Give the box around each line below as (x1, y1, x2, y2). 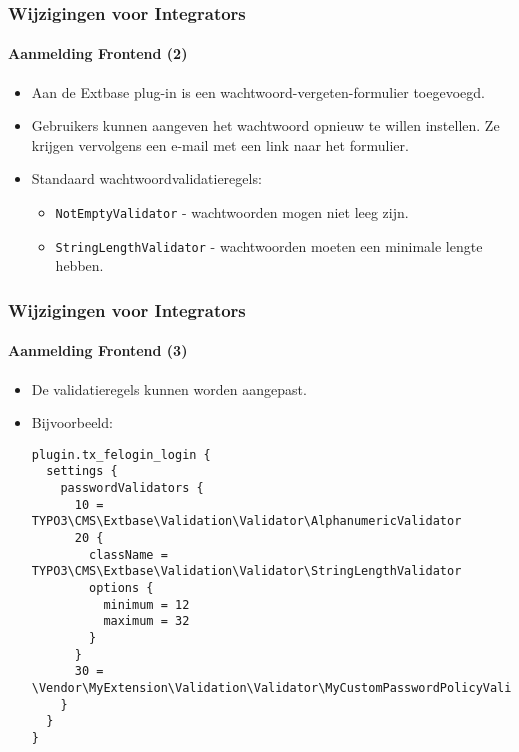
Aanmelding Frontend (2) (8, 43, 188, 64)
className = (89, 547, 168, 562)
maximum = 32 (103, 614, 190, 629)
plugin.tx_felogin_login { (31, 447, 211, 462)
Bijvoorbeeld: (31, 412, 113, 433)
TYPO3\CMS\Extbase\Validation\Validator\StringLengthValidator (31, 564, 462, 579)
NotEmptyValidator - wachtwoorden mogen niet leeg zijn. (55, 202, 409, 223)
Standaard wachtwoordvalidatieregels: (31, 168, 262, 189)
